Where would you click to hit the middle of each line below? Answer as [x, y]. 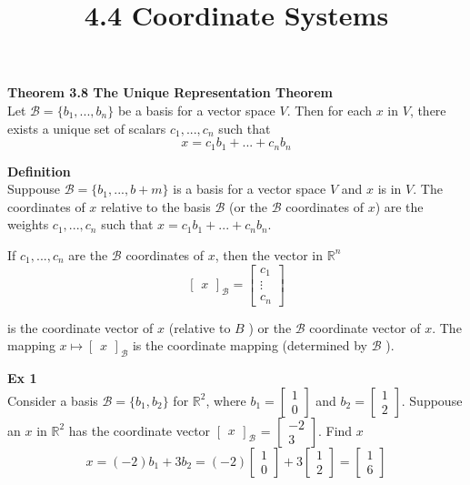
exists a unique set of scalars [87, 128]
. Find [335, 430]
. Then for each [330, 110]
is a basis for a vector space [250, 189]
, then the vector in [269, 254]
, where [226, 400]
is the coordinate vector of [80, 327]
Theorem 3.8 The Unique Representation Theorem [170, 92]
